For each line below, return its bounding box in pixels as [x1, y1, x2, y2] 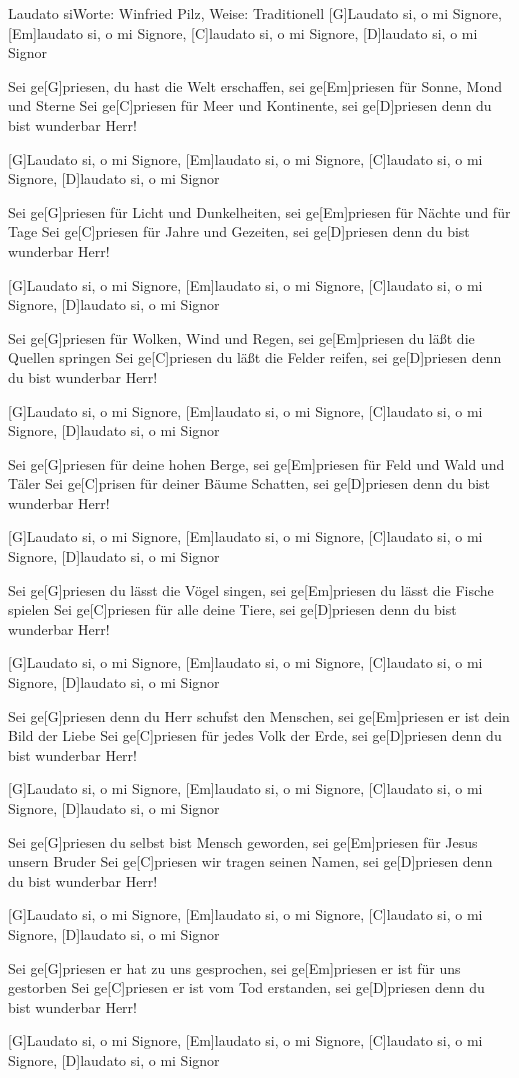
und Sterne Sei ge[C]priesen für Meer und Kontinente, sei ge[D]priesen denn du [8, 95, 492, 116]
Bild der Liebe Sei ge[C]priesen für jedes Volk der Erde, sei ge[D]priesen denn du [8, 725, 502, 746]
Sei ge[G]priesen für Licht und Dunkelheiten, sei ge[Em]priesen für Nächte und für [8, 201, 511, 222]
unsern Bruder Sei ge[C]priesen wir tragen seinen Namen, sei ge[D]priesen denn [8, 851, 493, 872]
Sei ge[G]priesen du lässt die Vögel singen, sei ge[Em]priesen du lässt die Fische [8, 579, 494, 600]
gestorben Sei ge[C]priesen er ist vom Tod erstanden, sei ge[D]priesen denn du [8, 977, 485, 998]
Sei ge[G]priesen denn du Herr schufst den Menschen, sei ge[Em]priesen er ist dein [8, 705, 510, 726]
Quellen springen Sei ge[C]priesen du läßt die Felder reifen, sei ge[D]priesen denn [8, 347, 502, 368]
